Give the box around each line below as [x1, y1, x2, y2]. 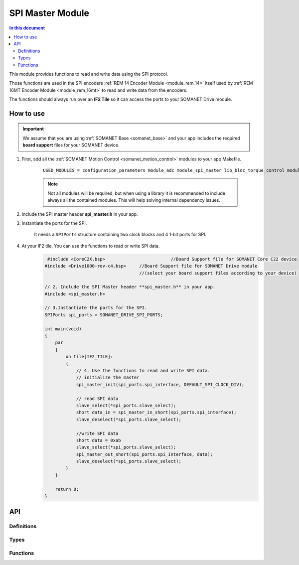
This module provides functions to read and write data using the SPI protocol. [9, 71, 168, 77]
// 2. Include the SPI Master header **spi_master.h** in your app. [44, 284, 216, 290]
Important [22, 126, 44, 132]
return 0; [55, 486, 79, 492]
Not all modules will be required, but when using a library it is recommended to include [47, 190, 226, 196]
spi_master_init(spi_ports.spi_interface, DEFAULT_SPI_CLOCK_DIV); [76, 382, 245, 387]
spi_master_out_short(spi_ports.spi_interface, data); [76, 451, 213, 457]
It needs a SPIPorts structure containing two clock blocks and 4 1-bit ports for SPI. [34, 232, 207, 238]
